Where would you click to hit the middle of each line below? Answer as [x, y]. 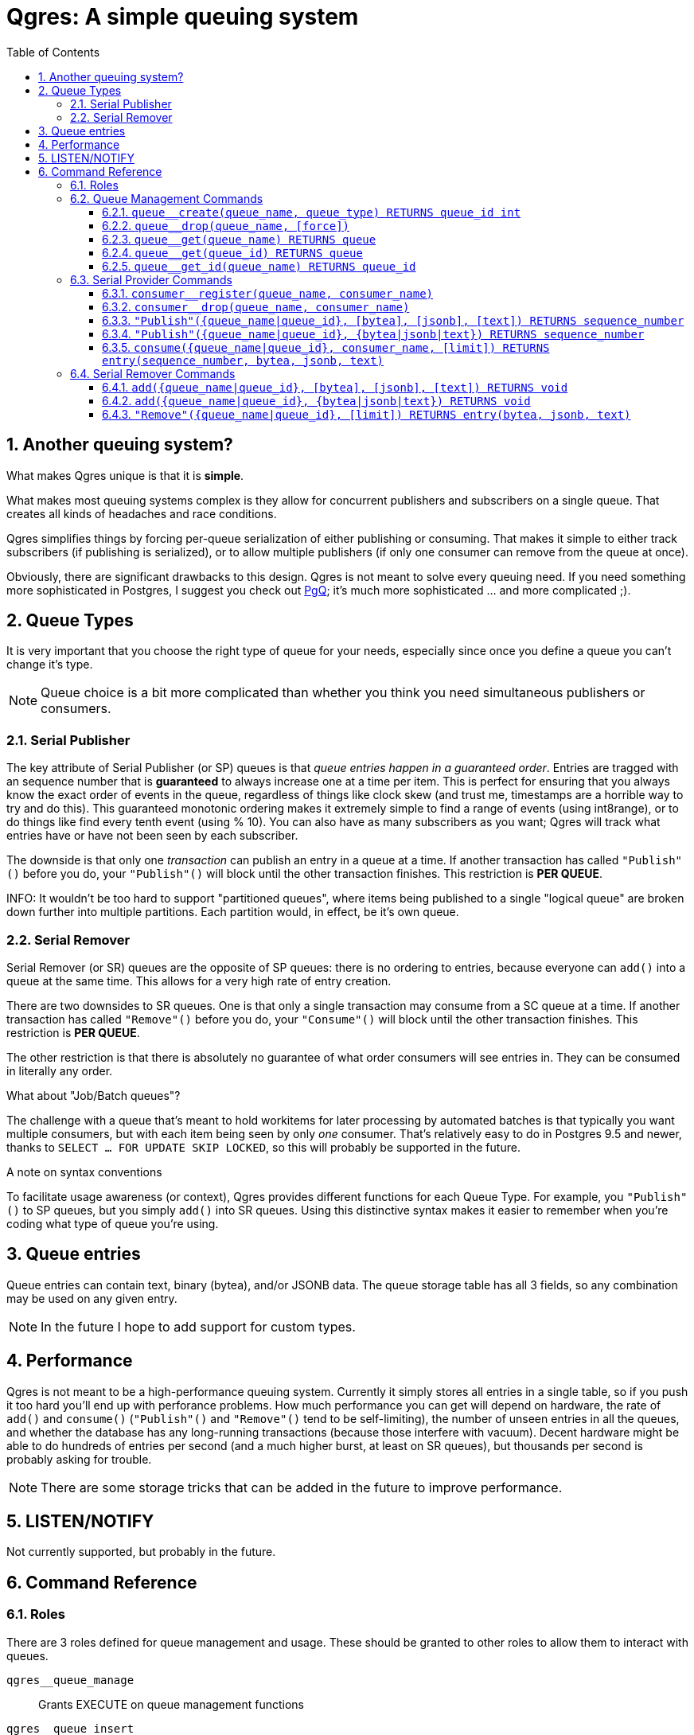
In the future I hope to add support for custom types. [198, 1326]
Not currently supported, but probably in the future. [141, 1552]
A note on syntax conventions [84, 1172]
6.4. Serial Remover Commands [153, 373]
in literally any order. [60, 1070]
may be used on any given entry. [92, 1298]
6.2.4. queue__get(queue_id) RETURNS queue [232, 252]
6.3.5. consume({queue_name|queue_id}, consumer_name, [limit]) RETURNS [326, 347]
